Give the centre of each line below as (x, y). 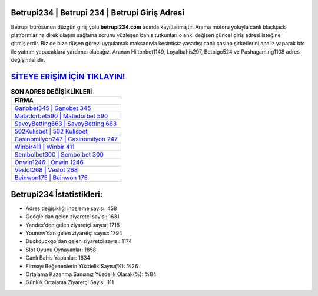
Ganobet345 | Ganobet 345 (53, 108)
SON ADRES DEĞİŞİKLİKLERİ (52, 92)
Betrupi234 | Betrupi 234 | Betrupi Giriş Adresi (98, 13)
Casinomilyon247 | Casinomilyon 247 (66, 139)
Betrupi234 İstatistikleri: (57, 194)
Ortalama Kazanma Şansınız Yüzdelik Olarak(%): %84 (91, 274)
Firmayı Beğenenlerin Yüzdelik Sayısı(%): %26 (82, 266)
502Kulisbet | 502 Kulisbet (51, 131)
